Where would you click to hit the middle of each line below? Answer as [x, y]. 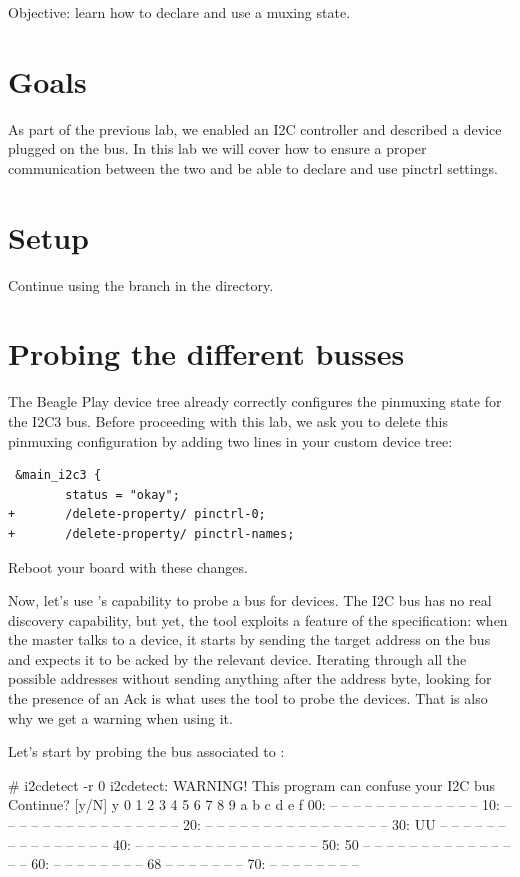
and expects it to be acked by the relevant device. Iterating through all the [237, 658]
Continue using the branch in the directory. [141, 284]
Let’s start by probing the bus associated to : [146, 751]
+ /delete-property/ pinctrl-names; [151, 533]
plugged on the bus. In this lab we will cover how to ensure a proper [217, 148]
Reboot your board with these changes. [128, 566]
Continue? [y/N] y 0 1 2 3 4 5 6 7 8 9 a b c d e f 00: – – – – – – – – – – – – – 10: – [260, 804]
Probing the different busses [206, 353]
